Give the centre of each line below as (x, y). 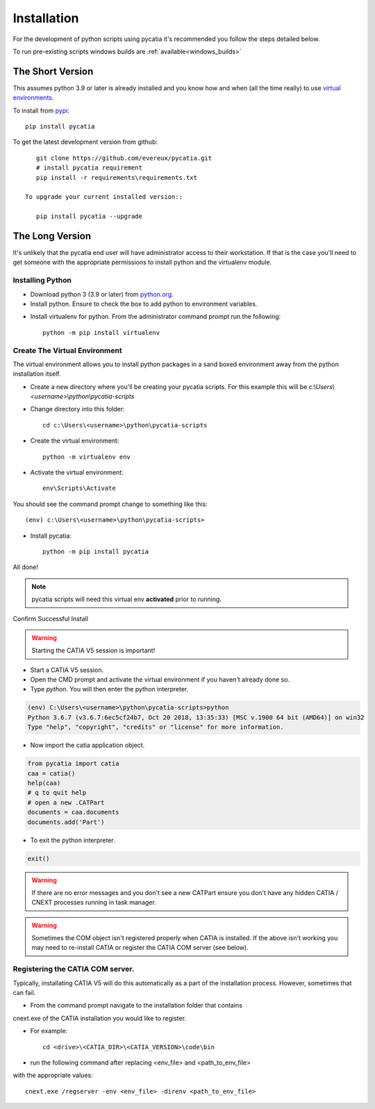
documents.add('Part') (66, 822)
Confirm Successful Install (50, 618)
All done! (25, 567)
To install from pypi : (41, 110)
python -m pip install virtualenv (101, 332)
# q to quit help (57, 793)
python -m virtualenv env (87, 457)
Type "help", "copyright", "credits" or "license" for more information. (156, 727)
